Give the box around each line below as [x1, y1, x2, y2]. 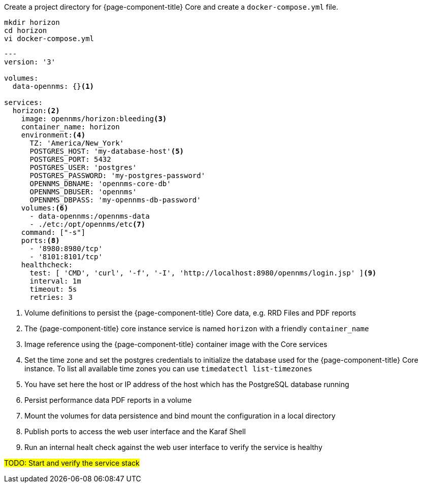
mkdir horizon [4, 18, 60, 26]
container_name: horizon [21, 123, 120, 131]
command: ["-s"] [21, 228, 86, 236]
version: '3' [4, 58, 56, 66]
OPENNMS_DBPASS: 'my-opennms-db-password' [29, 196, 201, 204]
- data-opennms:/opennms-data [29, 212, 150, 220]
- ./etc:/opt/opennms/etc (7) [29, 220, 146, 228]
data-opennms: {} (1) [12, 82, 94, 90]
